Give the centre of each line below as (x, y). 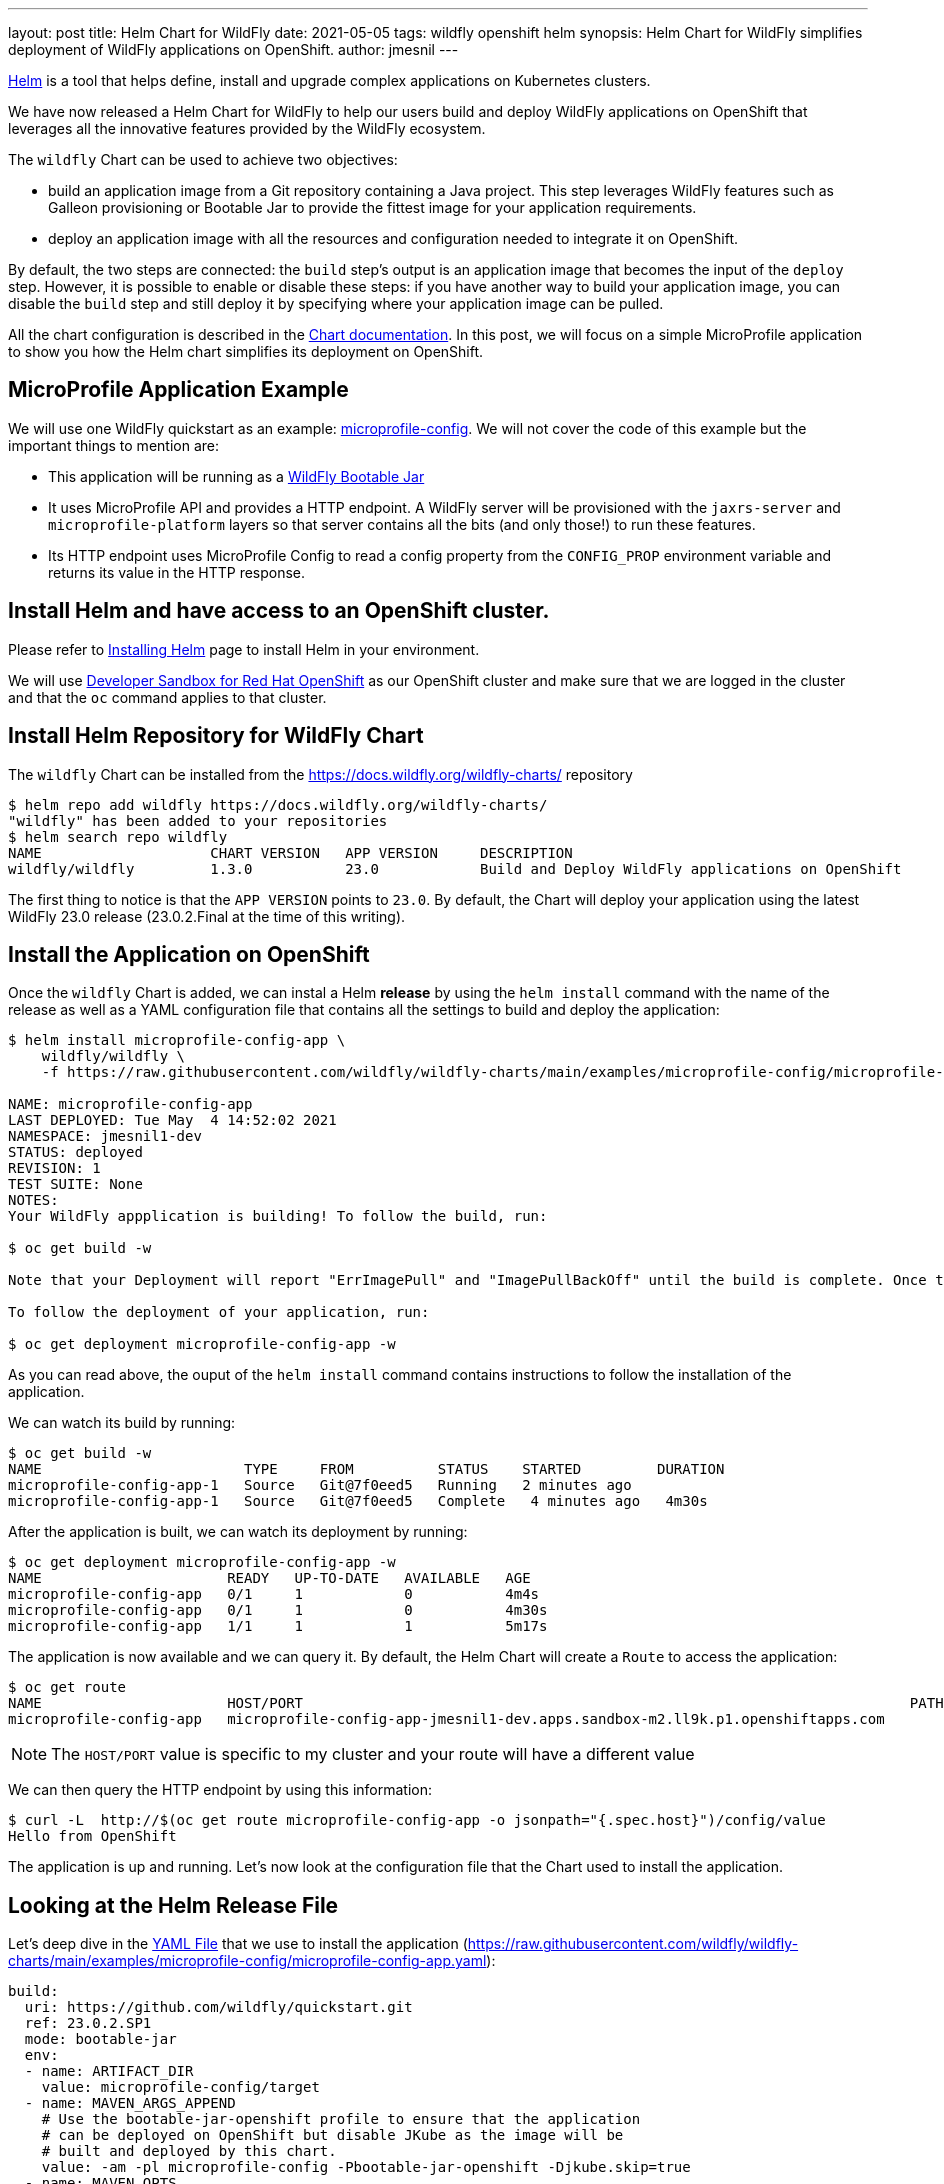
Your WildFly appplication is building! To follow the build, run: (278, 1216)
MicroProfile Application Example (178, 390)
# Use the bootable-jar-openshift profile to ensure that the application (341, 2119)
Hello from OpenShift (92, 1836)
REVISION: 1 (54, 1168)
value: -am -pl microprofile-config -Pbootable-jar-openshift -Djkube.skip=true (366, 2167)
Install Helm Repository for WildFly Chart (216, 736)
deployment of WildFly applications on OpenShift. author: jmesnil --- (233, 49)
